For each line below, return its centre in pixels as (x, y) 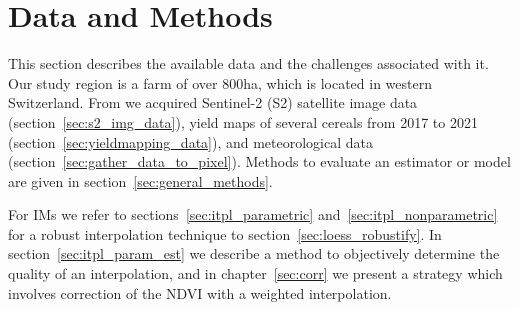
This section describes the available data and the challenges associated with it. (248, 63)
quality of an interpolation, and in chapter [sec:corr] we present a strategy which (255, 273)
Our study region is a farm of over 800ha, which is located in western (220, 82)
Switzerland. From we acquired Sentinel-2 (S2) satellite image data (213, 102)
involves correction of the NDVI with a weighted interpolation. (200, 292)
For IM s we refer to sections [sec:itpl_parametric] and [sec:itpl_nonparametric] (253, 214)
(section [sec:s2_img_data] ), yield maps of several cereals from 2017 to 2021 (243, 121)
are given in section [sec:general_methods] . (140, 180)
